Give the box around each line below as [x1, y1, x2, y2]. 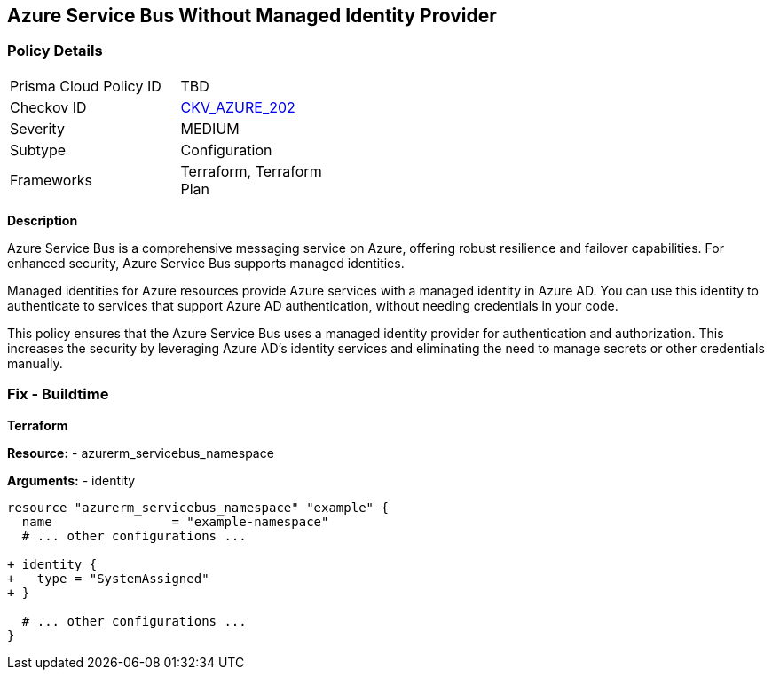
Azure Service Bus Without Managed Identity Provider [7, 4, 497, 27]
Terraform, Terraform [180, 161, 322, 180]
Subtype [10, 140, 67, 159]
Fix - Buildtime [7, 385, 109, 404]
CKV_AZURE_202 [180, 98, 295, 116]
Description [7, 212, 78, 228]
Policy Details [7, 42, 103, 60]
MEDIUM [180, 119, 240, 138]
